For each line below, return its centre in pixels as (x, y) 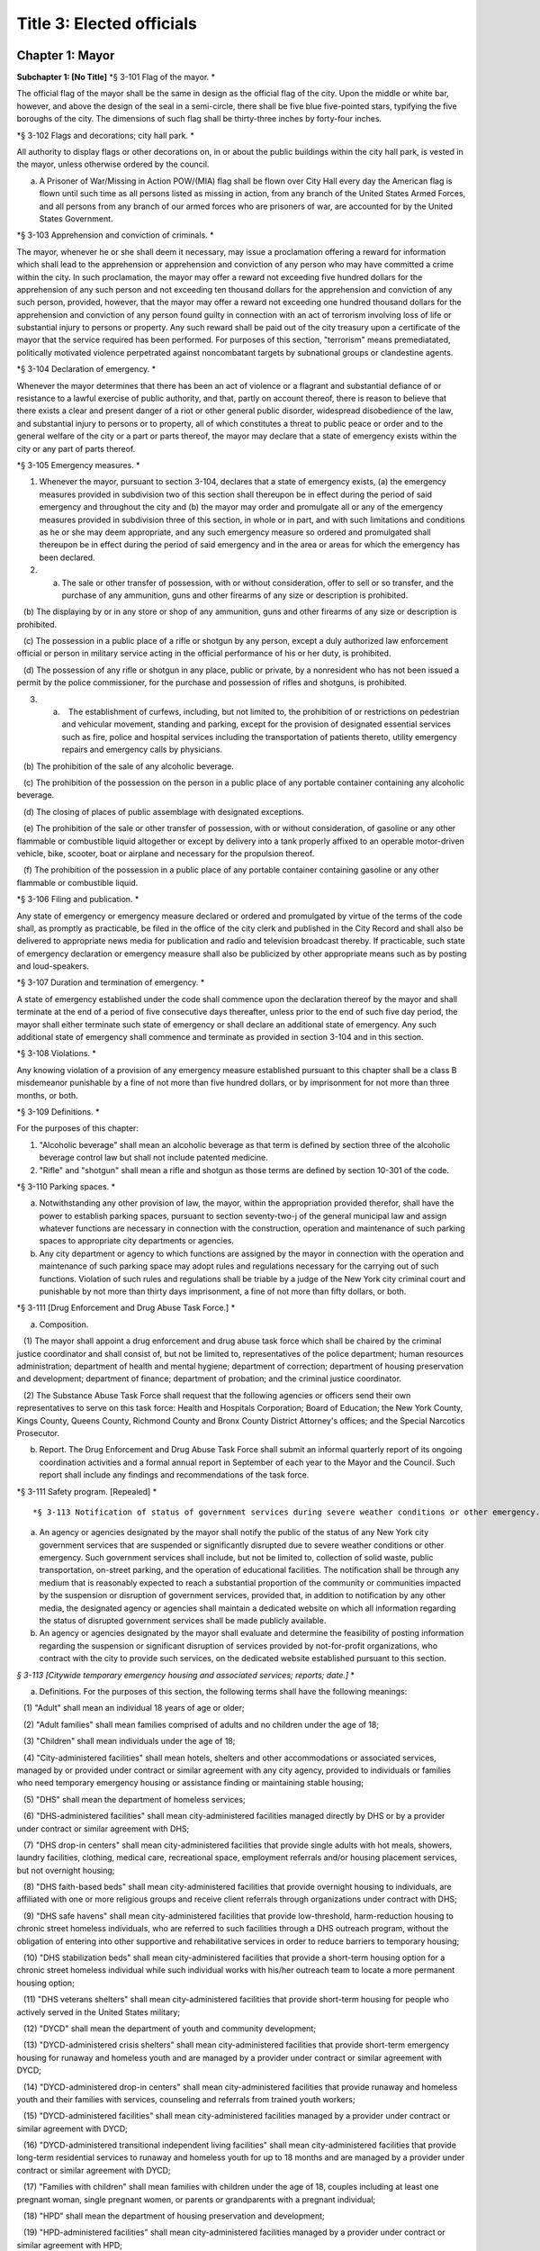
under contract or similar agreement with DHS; (103, 1829)
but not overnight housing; (66, 1870)
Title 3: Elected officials (107, 23)
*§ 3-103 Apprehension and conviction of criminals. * (115, 235)
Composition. (64, 1324)
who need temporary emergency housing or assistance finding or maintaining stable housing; (190, 1783)
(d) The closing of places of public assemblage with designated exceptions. (164, 811)
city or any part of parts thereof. (76, 448)
